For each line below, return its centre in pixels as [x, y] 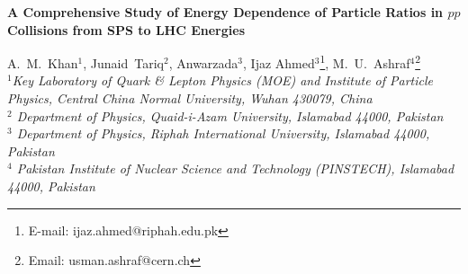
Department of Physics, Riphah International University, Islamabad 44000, [223, 133]
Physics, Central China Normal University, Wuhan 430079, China [190, 98]
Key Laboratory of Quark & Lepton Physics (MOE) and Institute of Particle [223, 80]
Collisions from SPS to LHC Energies [126, 29]
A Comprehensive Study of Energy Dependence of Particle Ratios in [225, 12]
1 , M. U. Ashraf [365, 62]
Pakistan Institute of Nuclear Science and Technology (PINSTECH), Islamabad [235, 168]
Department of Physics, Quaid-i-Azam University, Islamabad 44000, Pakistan [230, 115]
